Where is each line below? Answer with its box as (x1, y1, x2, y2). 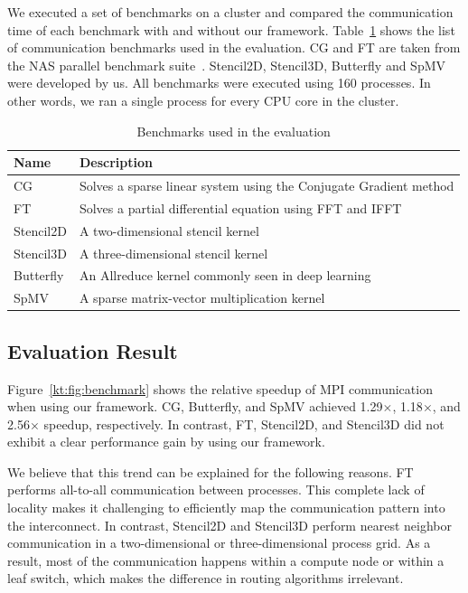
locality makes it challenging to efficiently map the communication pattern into (7, 498, 445, 517)
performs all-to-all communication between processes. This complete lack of (7, 480, 425, 499)
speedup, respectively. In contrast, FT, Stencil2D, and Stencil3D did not (43, 414, 445, 433)
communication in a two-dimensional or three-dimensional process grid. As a (7, 533, 431, 552)
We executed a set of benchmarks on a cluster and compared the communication (7, 3, 454, 21)
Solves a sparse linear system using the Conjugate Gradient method (79, 176, 454, 194)
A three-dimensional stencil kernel (79, 243, 268, 262)
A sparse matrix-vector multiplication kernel (79, 288, 325, 307)
